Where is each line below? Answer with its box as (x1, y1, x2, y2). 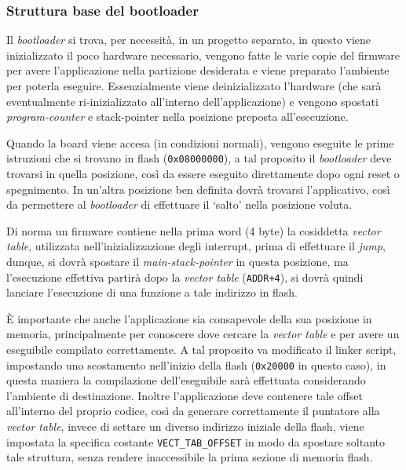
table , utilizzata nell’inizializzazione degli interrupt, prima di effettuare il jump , (6, 238, 386, 254)
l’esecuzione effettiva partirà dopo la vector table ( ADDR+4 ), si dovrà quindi (6, 268, 364, 285)
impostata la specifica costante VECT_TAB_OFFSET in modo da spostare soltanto (6, 433, 385, 450)
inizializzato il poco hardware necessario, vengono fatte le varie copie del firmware (6, 46, 400, 63)
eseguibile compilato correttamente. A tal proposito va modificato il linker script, (6, 341, 397, 358)
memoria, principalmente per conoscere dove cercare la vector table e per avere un (6, 326, 400, 342)
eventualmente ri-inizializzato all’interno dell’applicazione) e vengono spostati (6, 93, 379, 109)
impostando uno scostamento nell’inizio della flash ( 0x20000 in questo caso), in (6, 356, 386, 373)
